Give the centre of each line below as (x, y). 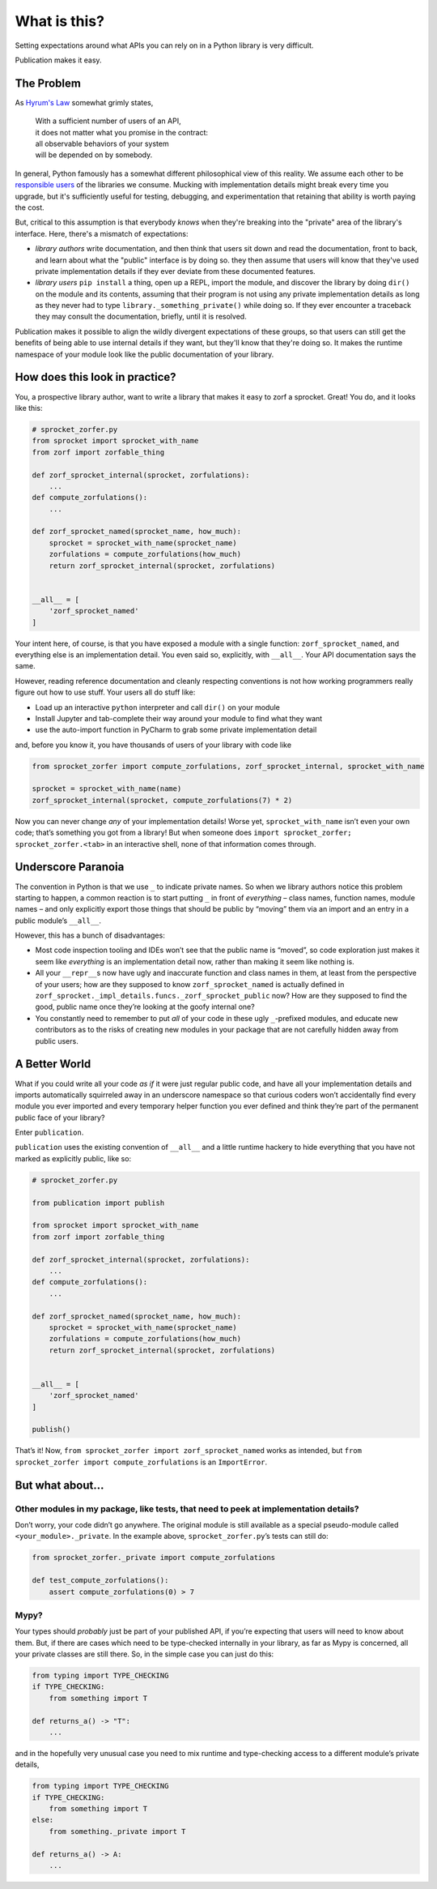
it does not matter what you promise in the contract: (122, 132)
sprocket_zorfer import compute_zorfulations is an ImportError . (141, 1462)
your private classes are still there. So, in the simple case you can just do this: (144, 1654)
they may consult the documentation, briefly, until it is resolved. (141, 317)
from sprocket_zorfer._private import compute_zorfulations (154, 1558)
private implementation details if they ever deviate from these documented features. (175, 271)
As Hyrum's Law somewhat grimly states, (84, 102)
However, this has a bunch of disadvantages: (90, 935)
